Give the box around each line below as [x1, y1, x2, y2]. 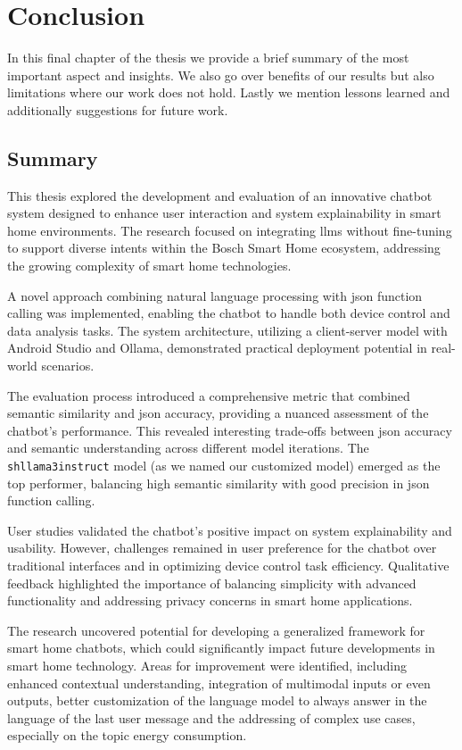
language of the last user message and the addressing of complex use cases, [7, 708, 416, 727]
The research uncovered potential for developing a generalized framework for [7, 621, 425, 639]
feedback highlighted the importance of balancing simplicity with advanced [7, 573, 417, 592]
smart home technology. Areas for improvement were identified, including [7, 656, 407, 675]
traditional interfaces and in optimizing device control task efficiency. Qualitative [7, 556, 450, 575]
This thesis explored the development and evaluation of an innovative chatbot [7, 186, 433, 204]
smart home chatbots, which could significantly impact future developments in [7, 638, 435, 657]
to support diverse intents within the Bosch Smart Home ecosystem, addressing [7, 238, 441, 257]
